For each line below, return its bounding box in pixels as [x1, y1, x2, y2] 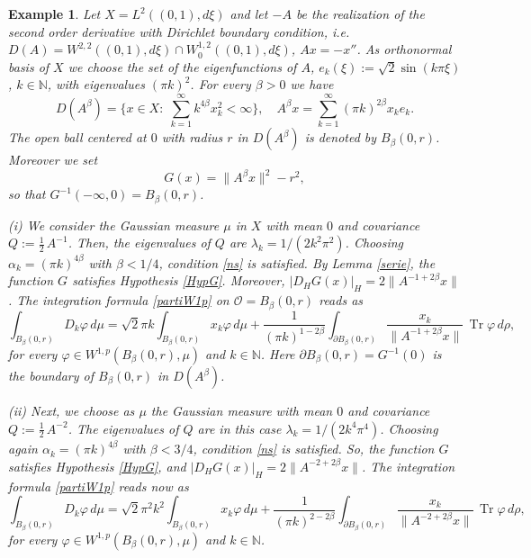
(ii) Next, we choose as [8, 401, 135, 420]
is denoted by [304, 128, 377, 147]
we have [290, 75, 334, 94]
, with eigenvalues [47, 75, 145, 94]
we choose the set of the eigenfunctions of [67, 57, 297, 76]
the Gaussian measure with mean [150, 401, 333, 420]
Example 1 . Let [8, 4, 101, 22]
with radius [161, 128, 223, 147]
